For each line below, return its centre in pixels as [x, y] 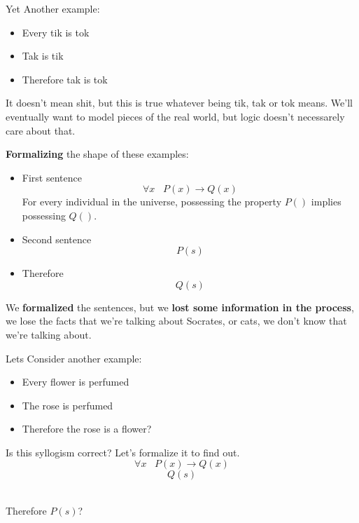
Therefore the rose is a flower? [87, 429]
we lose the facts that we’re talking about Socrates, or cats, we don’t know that [176, 321]
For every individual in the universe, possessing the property [152, 202]
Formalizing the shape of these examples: [97, 154]
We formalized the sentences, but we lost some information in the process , [180, 307]
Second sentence [57, 239]
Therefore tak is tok [65, 79]
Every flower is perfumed [76, 382]
